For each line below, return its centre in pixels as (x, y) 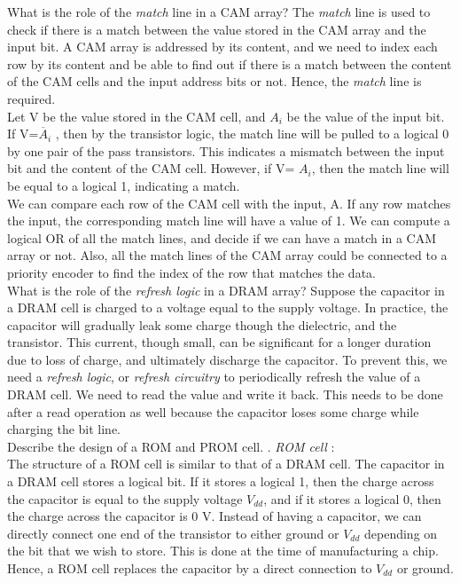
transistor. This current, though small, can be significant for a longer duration (219, 342)
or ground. (425, 568)
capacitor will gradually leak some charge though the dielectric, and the (202, 324)
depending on (401, 533)
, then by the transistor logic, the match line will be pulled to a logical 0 (252, 134)
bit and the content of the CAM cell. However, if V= (151, 168)
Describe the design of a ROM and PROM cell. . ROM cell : (171, 446)
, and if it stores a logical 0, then (352, 498)
